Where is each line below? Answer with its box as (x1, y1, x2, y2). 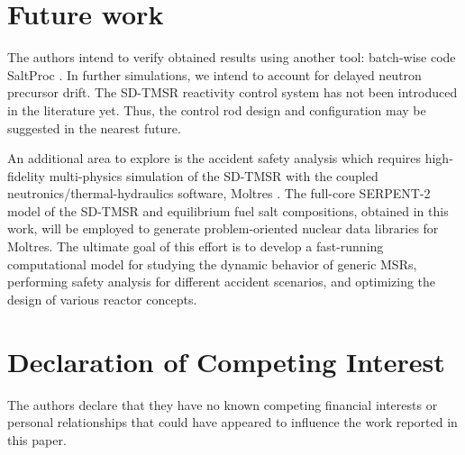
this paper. (7, 430, 67, 449)
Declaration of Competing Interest (7, 342, 445, 379)
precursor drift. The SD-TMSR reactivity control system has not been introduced (7, 83, 458, 102)
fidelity (7, 166, 46, 185)
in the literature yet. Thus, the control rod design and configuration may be (7, 100, 426, 119)
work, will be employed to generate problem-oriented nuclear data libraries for (7, 219, 439, 238)
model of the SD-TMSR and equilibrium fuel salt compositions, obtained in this (7, 201, 449, 220)
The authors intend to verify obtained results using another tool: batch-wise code (7, 48, 456, 67)
